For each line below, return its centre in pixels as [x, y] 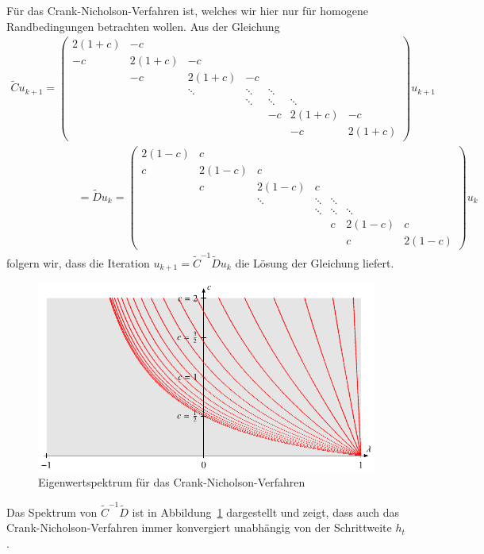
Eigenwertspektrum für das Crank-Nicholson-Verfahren [172, 482]
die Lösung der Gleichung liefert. [315, 262]
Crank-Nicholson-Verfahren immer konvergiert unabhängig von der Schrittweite [199, 527]
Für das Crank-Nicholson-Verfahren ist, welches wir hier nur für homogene [187, 10]
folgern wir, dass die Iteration [78, 262]
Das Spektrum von [52, 512]
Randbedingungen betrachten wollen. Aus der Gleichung [143, 26]
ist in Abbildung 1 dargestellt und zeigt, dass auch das [265, 512]
